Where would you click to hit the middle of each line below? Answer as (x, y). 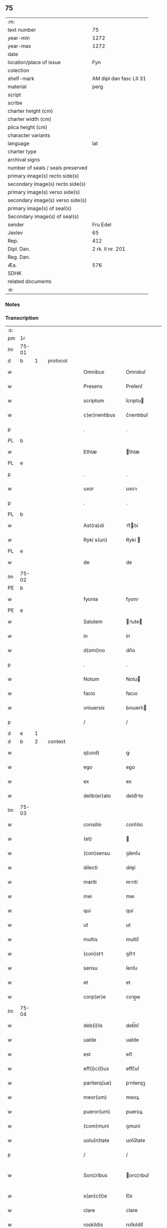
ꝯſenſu (133, 853)
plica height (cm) (28, 127)
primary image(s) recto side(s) (43, 176)
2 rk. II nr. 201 (109, 249)
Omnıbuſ (136, 372)
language (19, 143)
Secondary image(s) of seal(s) (43, 216)
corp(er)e (94, 997)
